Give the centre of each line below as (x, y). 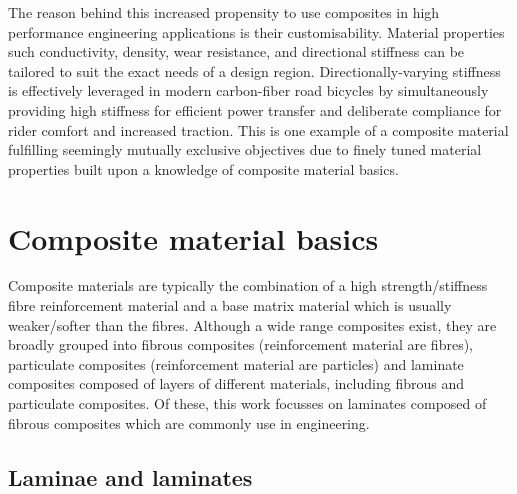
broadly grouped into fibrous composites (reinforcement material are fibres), (240, 344)
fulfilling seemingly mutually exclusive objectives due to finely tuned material (245, 149)
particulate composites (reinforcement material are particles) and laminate (236, 363)
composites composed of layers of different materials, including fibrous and (236, 383)
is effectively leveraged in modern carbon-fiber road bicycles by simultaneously (248, 90)
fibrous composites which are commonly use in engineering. (189, 422)
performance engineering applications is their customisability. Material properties (256, 31)
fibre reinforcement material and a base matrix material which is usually (230, 305)
